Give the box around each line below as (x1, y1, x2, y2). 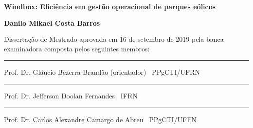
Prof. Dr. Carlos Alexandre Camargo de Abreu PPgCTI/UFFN (4, 114, 197, 124)
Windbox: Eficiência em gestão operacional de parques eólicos (4, 1, 216, 11)
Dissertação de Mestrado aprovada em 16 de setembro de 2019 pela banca (4, 34, 224, 44)
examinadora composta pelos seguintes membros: (4, 43, 150, 53)
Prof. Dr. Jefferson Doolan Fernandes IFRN (4, 90, 138, 100)
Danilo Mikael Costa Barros (4, 17, 100, 28)
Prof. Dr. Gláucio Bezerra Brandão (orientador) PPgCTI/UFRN (4, 67, 200, 77)
